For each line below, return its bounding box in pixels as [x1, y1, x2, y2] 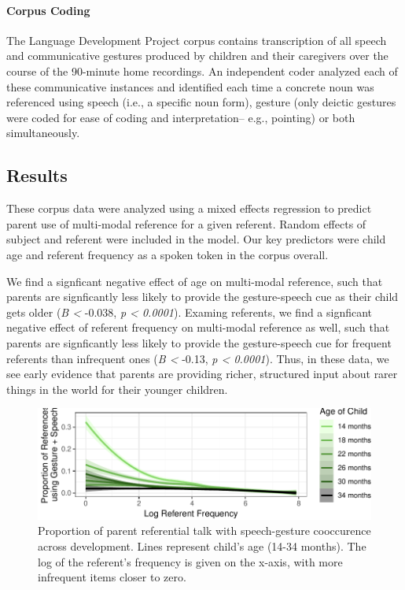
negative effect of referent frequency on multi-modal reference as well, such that [6, 319, 390, 336]
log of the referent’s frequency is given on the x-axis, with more [38, 553, 343, 570]
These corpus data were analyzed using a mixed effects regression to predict [6, 200, 372, 217]
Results [6, 163, 68, 187]
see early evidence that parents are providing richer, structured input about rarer [6, 366, 398, 382]
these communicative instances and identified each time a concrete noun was [6, 78, 374, 95]
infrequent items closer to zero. [38, 569, 186, 585]
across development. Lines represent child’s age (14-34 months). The [38, 537, 366, 554]
